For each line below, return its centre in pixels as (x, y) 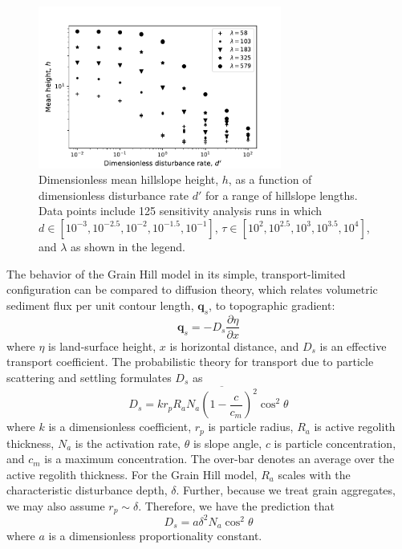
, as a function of (270, 179)
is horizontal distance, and (234, 346)
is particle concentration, (335, 443)
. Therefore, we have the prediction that (236, 505)
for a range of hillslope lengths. (282, 195)
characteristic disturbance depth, (87, 490)
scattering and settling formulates (89, 377)
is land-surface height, (102, 346)
